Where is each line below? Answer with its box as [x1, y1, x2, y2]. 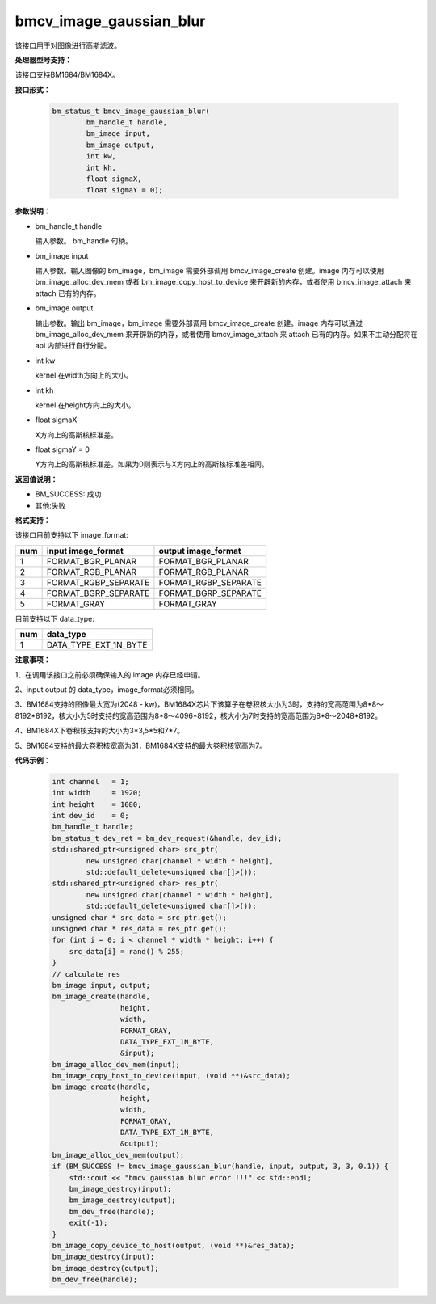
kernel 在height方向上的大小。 [35, 400, 136, 410]
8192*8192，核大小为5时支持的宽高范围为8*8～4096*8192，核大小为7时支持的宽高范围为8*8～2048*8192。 [15, 711, 383, 720]
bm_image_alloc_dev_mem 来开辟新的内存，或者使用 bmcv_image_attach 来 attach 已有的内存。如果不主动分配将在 [35, 329, 418, 339]
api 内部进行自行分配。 [35, 340, 111, 351]
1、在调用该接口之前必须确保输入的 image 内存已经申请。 [15, 669, 205, 679]
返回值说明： [15, 474, 58, 484]
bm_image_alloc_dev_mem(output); [52, 1150, 185, 1159]
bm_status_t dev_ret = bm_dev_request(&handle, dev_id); [52, 833, 283, 842]
